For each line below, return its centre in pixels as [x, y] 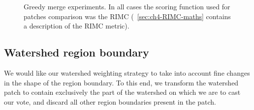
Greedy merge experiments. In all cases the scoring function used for [127, 6]
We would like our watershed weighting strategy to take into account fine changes [127, 72]
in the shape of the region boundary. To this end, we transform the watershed [121, 82]
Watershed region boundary [77, 52]
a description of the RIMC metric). [77, 26]
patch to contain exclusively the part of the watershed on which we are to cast [122, 92]
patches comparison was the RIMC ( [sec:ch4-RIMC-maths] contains [127, 16]
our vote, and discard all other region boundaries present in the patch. [110, 101]
